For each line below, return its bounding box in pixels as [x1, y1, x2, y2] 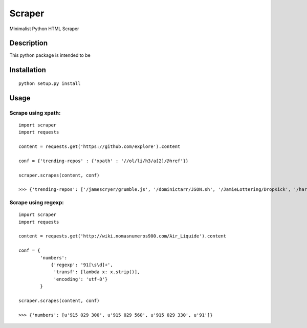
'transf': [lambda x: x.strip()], [53, 269, 140, 275]
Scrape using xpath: [9, 109, 61, 116]
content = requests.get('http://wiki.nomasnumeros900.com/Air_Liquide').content [18, 233, 227, 239]
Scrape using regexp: [9, 199, 64, 206]
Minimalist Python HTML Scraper [9, 26, 79, 32]
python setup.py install [18, 80, 81, 86]
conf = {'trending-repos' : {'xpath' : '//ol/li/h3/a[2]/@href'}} [18, 158, 189, 164]
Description [9, 39, 48, 48]
